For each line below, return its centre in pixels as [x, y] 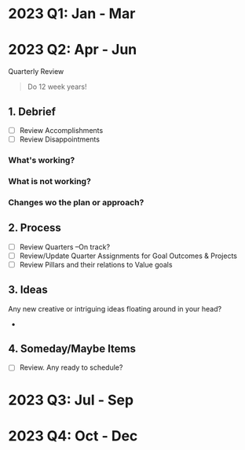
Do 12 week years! [57, 87]
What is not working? [50, 181]
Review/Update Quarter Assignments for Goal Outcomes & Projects [128, 256]
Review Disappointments [60, 139]
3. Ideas [28, 290]
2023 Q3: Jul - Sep [71, 400]
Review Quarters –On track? [65, 247]
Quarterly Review [36, 72]
